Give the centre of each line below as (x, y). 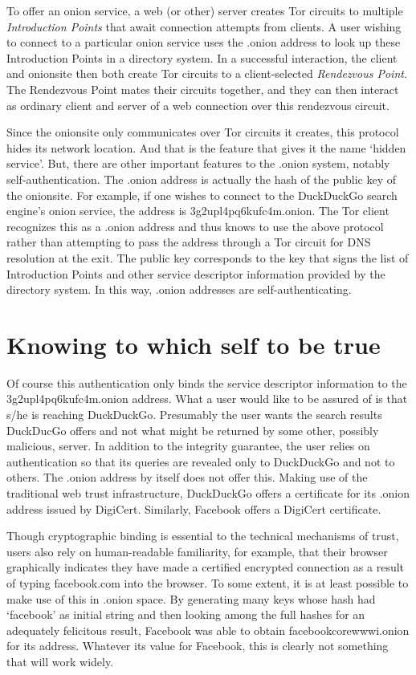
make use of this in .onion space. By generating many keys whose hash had (191, 598)
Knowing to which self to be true (194, 344)
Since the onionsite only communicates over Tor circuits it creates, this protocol (203, 132)
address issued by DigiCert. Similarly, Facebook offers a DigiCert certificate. (194, 508)
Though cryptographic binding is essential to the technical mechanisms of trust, (203, 536)
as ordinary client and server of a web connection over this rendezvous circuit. (198, 105)
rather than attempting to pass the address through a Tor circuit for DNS (189, 242)
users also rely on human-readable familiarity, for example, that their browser (197, 551)
